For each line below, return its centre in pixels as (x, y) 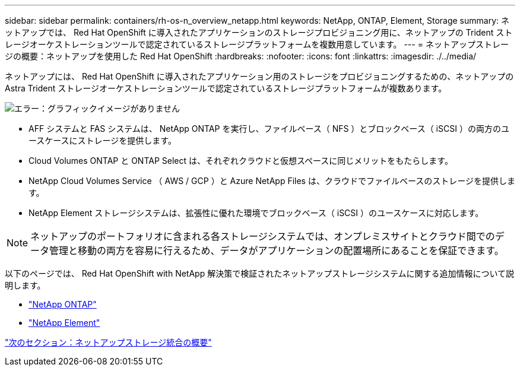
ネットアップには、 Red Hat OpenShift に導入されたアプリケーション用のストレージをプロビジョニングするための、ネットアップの (259, 76)
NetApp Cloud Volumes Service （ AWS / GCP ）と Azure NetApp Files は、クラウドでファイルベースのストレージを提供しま (272, 181)
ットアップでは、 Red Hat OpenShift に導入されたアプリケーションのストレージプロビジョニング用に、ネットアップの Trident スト (259, 32)
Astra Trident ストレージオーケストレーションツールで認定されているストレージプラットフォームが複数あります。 (226, 88)
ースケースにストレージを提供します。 (102, 140)
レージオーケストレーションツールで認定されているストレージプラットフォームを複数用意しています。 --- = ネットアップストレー (257, 44)
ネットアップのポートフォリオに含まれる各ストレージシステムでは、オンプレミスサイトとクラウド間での (263, 236)
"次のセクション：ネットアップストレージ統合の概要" (108, 342)
